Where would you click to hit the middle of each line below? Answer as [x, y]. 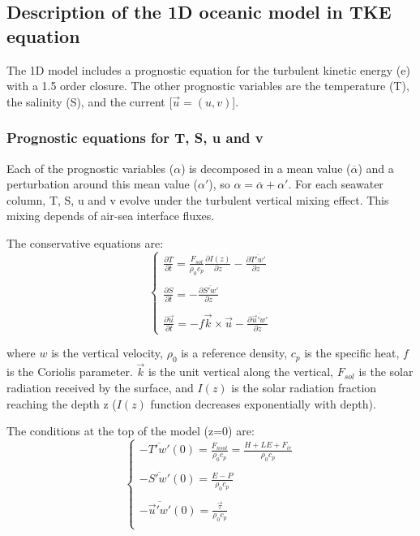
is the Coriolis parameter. [70, 372]
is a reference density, [234, 353]
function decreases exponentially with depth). [263, 403]
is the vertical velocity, [107, 353]
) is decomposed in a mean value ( [266, 168]
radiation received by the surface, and [100, 388]
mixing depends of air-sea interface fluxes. [111, 216]
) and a [376, 168]
